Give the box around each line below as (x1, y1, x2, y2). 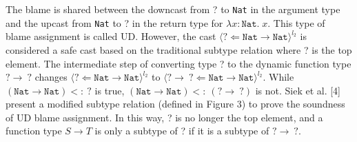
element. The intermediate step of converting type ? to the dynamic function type (6, 56, 351, 70)
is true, (94, 83, 125, 97)
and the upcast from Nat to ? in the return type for (6, 15, 223, 30)
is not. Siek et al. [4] (255, 83, 340, 97)
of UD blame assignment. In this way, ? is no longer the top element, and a (6, 110, 323, 124)
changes (34, 70, 68, 84)
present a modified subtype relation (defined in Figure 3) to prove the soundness (6, 97, 345, 111)
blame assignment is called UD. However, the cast (6, 29, 216, 43)
